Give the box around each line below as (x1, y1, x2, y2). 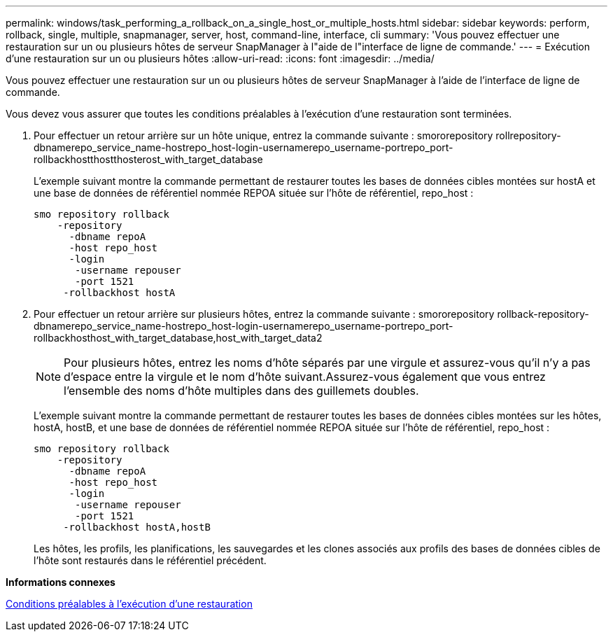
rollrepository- (495, 129, 561, 141)
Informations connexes (6, 576, 115, 588)
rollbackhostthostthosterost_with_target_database (34, 153, 263, 165)
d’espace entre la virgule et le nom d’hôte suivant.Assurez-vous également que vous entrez (64, 370, 546, 384)
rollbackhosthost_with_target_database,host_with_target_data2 (34, 332, 323, 344)
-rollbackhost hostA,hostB (63, 521, 211, 533)
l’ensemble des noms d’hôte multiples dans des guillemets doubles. (64, 384, 419, 398)
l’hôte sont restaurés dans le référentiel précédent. (34, 554, 267, 566)
